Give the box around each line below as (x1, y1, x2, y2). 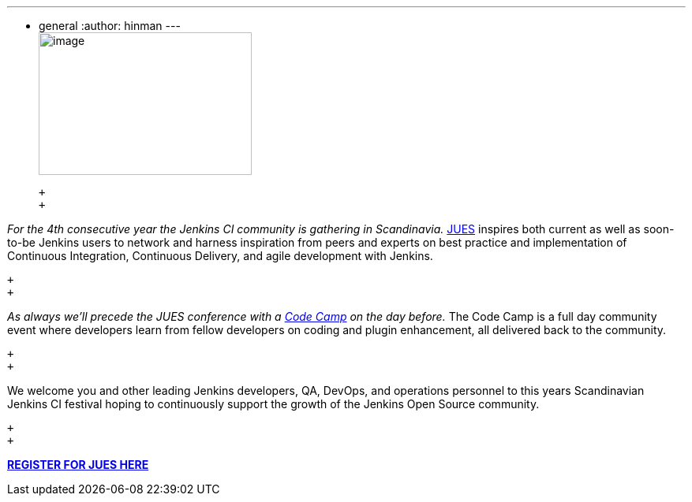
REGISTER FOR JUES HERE (7, 458, 149, 471)
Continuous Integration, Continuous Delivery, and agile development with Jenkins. (7, 249, 433, 262)
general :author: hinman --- (39, 19, 181, 32)
